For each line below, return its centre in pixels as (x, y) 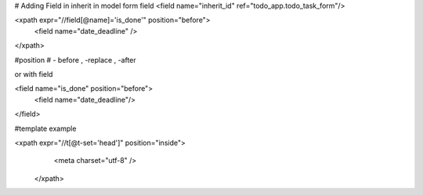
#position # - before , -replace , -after (75, 60)
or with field (34, 74)
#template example (45, 128)
